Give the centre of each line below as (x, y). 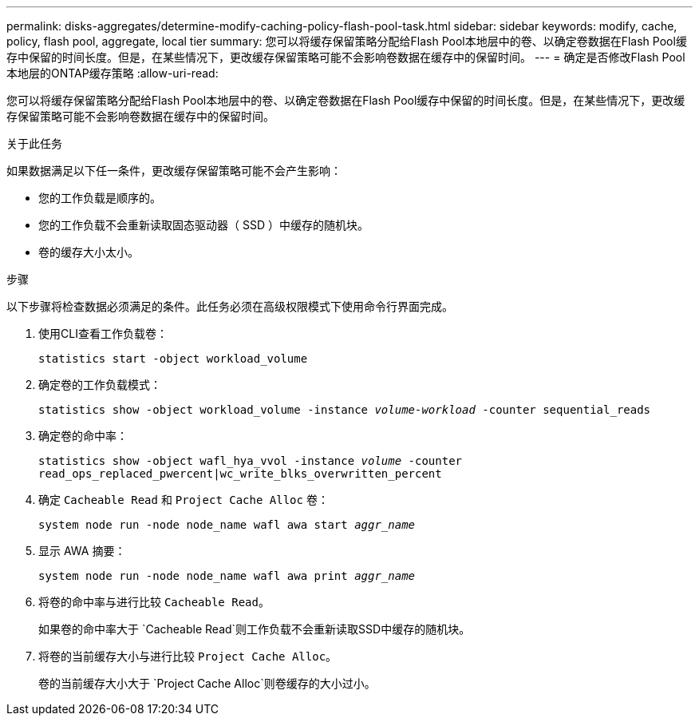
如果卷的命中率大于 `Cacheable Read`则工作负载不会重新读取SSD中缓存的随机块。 (255, 629)
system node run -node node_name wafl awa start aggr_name (227, 525)
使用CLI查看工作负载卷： (103, 333)
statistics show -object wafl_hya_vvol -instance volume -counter (251, 461)
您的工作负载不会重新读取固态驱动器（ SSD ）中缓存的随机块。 (203, 225)
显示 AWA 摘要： (82, 551)
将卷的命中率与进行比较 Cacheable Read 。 (154, 602)
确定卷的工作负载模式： (100, 385)
